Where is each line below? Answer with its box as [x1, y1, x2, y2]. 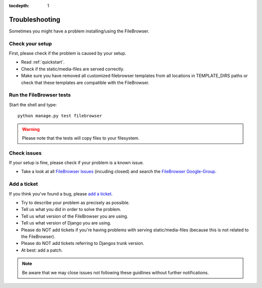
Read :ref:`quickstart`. [21, 59, 65, 65]
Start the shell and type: [9, 102, 57, 108]
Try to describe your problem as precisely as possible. [21, 199, 130, 206]
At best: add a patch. [21, 247, 63, 253]
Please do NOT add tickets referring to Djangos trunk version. [21, 240, 145, 246]
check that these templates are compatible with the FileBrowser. [21, 80, 150, 85]
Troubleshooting [9, 15, 61, 24]
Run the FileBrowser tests [9, 92, 71, 98]
